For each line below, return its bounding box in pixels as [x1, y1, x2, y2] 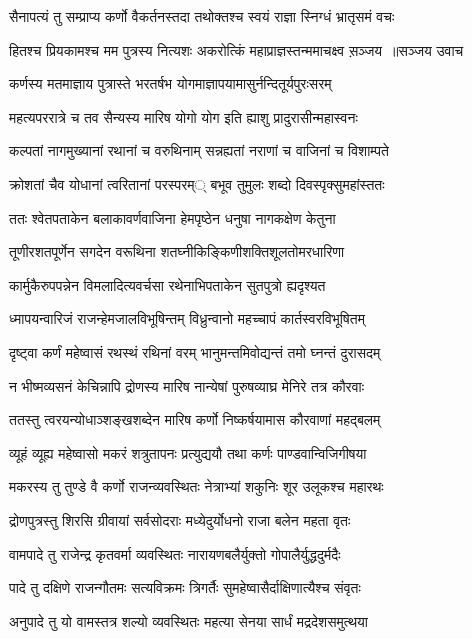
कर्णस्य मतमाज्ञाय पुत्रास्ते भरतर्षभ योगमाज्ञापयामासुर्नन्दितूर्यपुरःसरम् [9, 73, 332, 94]
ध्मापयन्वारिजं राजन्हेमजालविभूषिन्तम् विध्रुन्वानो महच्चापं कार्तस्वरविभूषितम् [9, 308, 365, 329]
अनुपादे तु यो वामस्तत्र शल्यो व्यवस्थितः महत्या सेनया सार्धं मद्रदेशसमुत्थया [9, 610, 369, 631]
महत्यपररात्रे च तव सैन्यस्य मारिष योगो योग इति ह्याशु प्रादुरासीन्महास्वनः [9, 106, 358, 127]
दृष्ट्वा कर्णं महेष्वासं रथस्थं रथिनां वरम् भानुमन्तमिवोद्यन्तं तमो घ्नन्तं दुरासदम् [9, 341, 381, 362]
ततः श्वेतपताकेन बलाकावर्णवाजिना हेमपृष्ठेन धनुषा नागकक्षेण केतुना [9, 207, 336, 228]
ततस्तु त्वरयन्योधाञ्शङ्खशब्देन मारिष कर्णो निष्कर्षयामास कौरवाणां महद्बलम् [9, 409, 381, 430]
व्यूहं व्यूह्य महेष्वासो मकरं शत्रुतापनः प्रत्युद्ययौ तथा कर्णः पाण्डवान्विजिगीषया [9, 442, 367, 463]
